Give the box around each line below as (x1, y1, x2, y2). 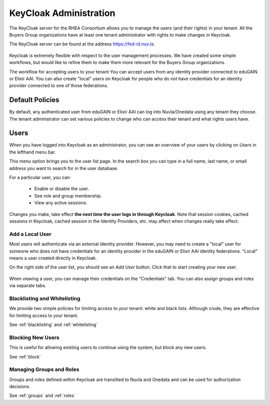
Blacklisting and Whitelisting (9, 295, 80, 302)
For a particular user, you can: (9, 174, 71, 180)
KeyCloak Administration (9, 7, 115, 18)
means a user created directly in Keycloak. (9, 255, 97, 261)
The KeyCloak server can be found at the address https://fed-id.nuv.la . (9, 41, 155, 47)
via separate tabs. (9, 282, 46, 288)
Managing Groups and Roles (9, 366, 79, 373)
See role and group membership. (34, 192, 102, 198)
